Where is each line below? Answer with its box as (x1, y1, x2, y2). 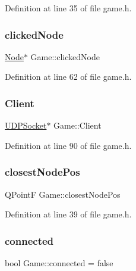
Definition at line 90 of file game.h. (5, 139, 132, 151)
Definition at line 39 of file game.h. (5, 208, 132, 220)
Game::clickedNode (30, 50, 100, 63)
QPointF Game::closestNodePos (5, 188, 121, 200)
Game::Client (53, 119, 102, 132)
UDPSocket (5, 119, 47, 132)
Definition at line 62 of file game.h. (5, 70, 132, 83)
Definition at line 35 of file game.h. (5, 2, 132, 14)
